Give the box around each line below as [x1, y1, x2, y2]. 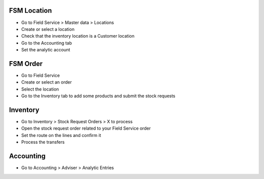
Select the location [21, 86, 59, 92]
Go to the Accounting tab [21, 40, 72, 46]
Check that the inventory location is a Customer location [21, 33, 134, 39]
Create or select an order [21, 79, 72, 85]
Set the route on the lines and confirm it [21, 132, 101, 138]
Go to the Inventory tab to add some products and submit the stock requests [21, 93, 176, 99]
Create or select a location [21, 26, 75, 32]
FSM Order [9, 59, 43, 68]
